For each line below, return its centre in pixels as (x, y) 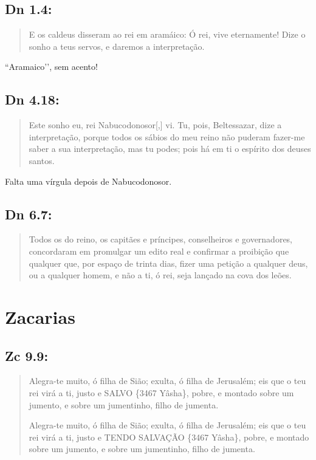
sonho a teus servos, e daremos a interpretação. (117, 46)
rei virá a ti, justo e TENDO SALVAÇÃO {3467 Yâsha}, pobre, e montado (169, 437)
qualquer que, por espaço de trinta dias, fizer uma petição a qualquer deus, (168, 263)
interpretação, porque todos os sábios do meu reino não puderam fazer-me (167, 136)
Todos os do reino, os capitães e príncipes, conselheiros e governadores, (161, 239)
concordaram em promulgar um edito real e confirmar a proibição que (159, 251)
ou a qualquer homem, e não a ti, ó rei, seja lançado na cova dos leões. (160, 275)
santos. (42, 160)
